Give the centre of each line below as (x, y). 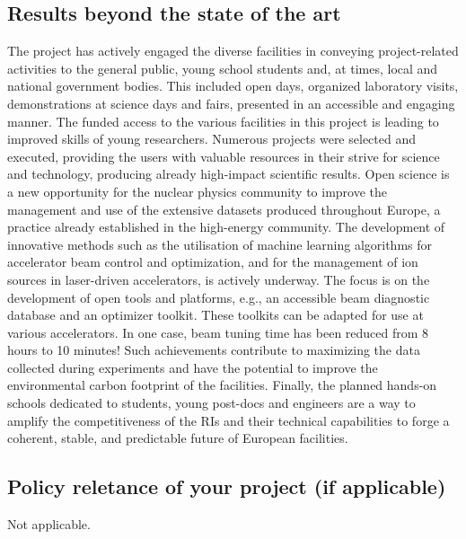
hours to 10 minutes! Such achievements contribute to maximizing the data (214, 350)
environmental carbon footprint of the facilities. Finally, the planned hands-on (222, 385)
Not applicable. (49, 524)
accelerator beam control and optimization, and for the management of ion (213, 262)
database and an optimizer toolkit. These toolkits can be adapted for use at (215, 315)
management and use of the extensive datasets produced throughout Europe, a (224, 209)
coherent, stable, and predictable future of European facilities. (178, 438)
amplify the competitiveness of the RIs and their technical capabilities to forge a (229, 420)
